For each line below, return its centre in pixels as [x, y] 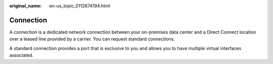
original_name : [26, 6]
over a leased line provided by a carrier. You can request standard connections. [92, 39]
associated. [21, 55]
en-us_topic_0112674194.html [80, 6]
